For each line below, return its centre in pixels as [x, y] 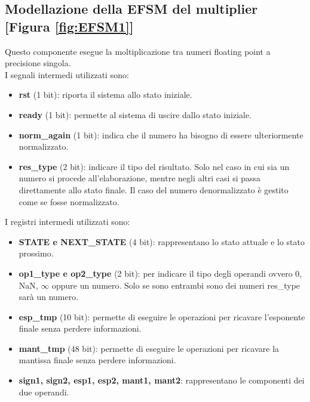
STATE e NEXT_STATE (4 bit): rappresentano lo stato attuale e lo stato [162, 241]
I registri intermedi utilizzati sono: [67, 222]
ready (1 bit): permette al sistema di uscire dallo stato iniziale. [135, 114]
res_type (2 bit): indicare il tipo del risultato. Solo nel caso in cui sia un [154, 166]
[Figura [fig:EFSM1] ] [69, 26]
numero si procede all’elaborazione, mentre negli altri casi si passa [140, 178]
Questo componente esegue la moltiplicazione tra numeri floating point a [138, 51]
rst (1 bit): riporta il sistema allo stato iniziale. [105, 95]
